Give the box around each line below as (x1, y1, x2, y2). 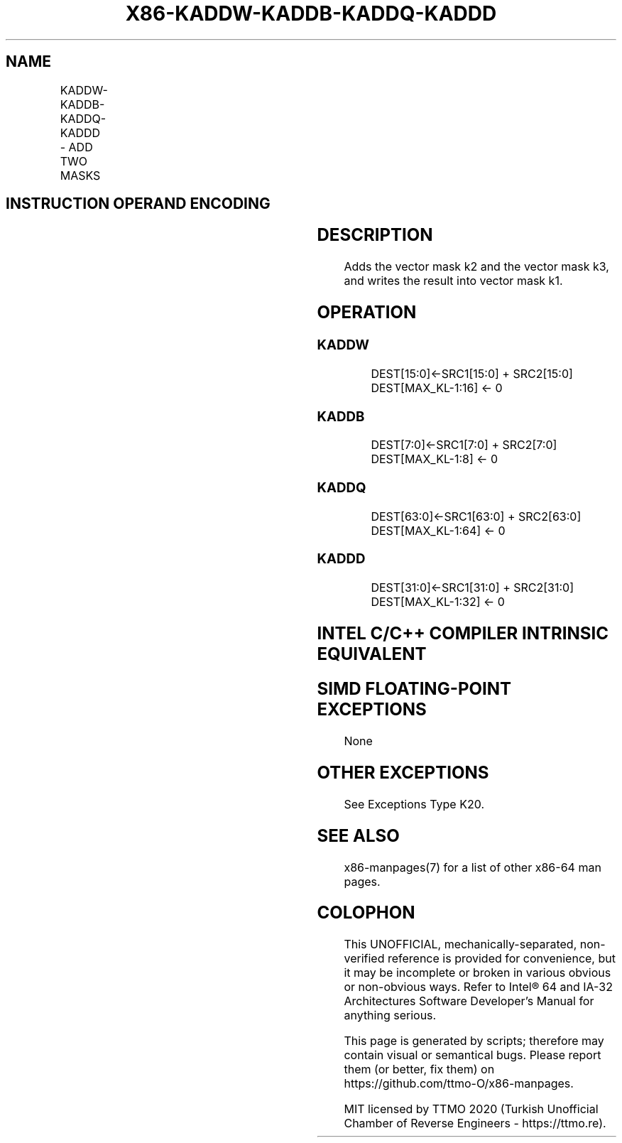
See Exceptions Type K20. (344, 796, 484, 811)
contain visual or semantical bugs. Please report (344, 1048, 601, 1063)
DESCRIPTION (317, 224, 433, 246)
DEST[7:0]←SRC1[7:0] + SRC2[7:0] (371, 438, 557, 453)
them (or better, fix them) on (344, 1062, 495, 1077)
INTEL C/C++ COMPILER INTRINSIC (317, 623, 609, 644)
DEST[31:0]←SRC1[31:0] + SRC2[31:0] (371, 580, 574, 595)
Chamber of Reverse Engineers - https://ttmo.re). (344, 1116, 606, 1131)
